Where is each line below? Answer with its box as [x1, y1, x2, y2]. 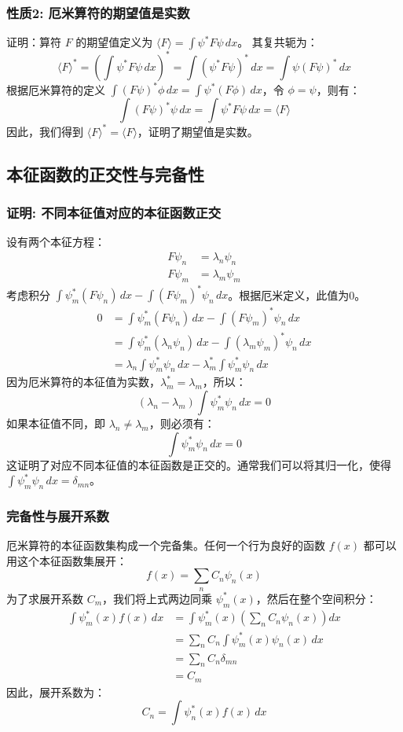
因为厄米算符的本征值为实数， [6, 373, 160, 390]
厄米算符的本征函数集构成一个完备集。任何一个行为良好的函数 [6, 537, 325, 554]
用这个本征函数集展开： [6, 552, 127, 568]
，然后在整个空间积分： [255, 590, 377, 606]
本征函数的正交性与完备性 [6, 161, 204, 186]
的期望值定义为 [75, 34, 153, 50]
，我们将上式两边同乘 [102, 590, 213, 606]
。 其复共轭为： [237, 34, 318, 50]
